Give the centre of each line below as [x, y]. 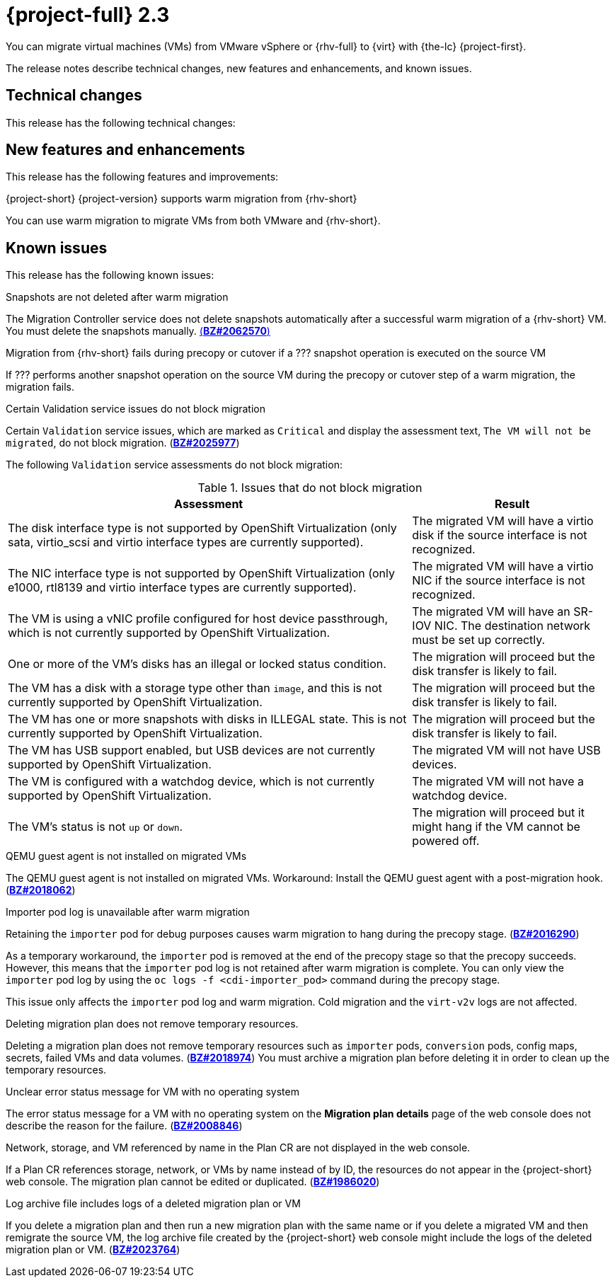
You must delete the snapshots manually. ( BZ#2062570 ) [138, 331]
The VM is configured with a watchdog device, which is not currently [191, 782]
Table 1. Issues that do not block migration [310, 488]
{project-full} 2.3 [88, 15]
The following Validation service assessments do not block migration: [174, 465]
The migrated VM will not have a [498, 782]
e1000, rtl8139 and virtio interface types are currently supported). [182, 588]
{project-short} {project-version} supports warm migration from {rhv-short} [182, 199]
